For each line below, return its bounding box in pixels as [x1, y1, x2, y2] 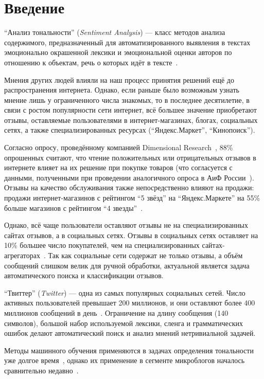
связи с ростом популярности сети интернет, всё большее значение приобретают [4, 104, 257, 115]
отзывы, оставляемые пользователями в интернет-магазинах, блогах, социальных [4, 114, 258, 125]
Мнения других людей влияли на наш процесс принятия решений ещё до [4, 74, 234, 85]
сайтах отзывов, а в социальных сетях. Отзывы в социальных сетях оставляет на [4, 229, 258, 240]
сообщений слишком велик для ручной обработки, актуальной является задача [4, 260, 250, 270]
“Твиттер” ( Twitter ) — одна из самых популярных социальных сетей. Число [4, 287, 245, 298]
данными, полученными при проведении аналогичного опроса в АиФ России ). [4, 172, 254, 183]
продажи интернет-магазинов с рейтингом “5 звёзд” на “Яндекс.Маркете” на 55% [4, 192, 260, 203]
